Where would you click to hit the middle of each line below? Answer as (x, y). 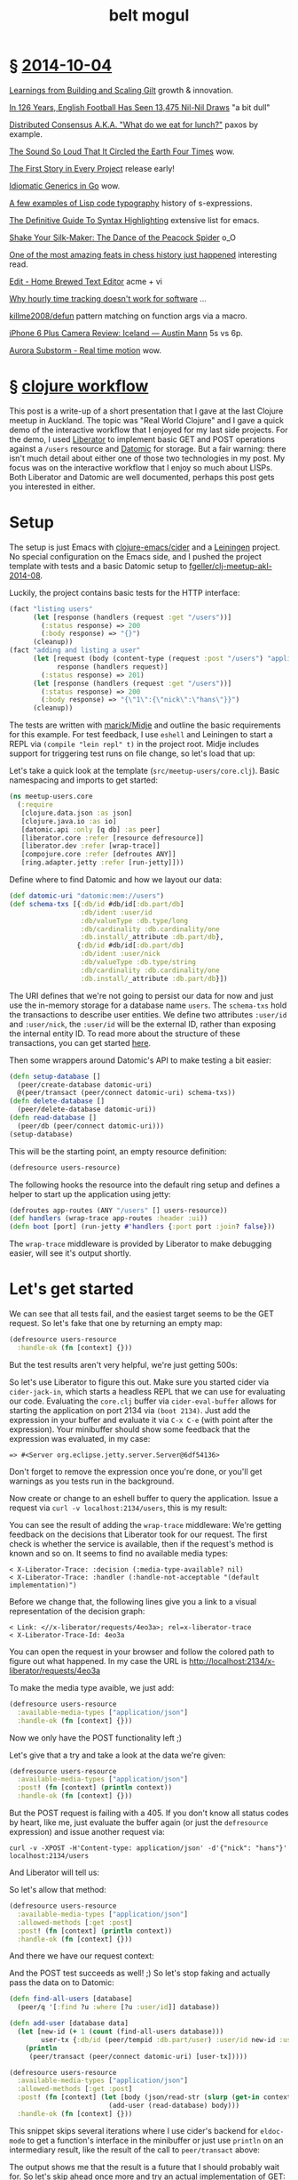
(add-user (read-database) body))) (174, 2105)
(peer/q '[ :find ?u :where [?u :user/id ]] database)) (118, 2007)
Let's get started (72, 1289)
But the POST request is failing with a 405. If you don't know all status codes (149, 1813)
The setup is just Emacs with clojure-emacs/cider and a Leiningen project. (145, 547)
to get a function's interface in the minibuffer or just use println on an (155, 2140)
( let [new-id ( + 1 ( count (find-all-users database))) (121, 2031)
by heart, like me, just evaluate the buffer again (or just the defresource (139, 1822)
